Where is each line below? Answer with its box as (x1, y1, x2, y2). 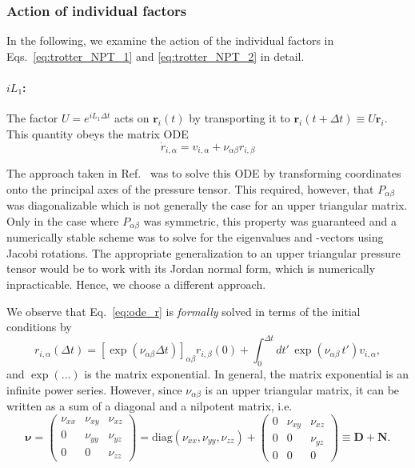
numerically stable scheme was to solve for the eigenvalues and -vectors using (6, 229, 384, 246)
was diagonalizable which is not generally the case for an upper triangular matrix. (6, 197, 408, 214)
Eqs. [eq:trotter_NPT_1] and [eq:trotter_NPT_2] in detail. (6, 47, 305, 64)
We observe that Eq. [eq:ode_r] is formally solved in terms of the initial (6, 302, 361, 319)
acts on (114, 110, 150, 126)
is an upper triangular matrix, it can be (205, 381, 400, 398)
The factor (6, 110, 58, 126)
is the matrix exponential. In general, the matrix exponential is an (84, 366, 409, 382)
